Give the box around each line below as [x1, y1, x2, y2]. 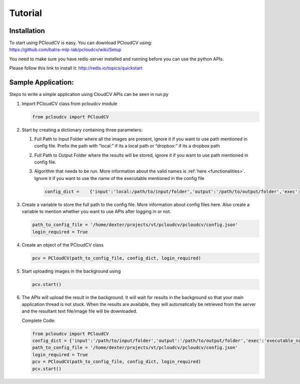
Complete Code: [21, 317, 55, 323]
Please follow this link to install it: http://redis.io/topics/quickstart [9, 65, 142, 71]
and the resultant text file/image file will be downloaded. [21, 308, 137, 314]
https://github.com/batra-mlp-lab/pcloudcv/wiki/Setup [9, 46, 121, 52]
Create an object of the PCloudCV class [21, 241, 104, 247]
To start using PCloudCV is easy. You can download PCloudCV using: [9, 40, 152, 46]
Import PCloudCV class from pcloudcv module [21, 100, 117, 106]
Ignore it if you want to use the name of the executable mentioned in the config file [34, 175, 204, 181]
